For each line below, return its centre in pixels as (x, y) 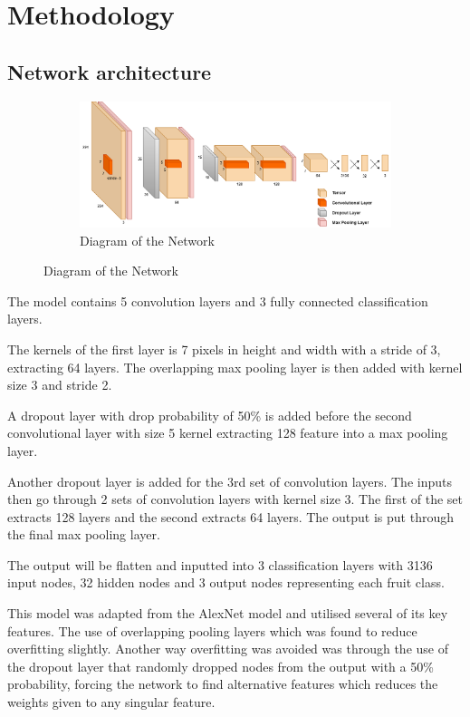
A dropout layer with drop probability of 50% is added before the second (210, 415)
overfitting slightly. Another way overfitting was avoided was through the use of (228, 649)
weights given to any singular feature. (111, 702)
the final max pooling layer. (84, 534)
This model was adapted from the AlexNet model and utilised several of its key (228, 613)
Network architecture (110, 71)
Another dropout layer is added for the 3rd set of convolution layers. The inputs (230, 481)
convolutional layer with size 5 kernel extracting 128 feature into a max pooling (228, 433)
